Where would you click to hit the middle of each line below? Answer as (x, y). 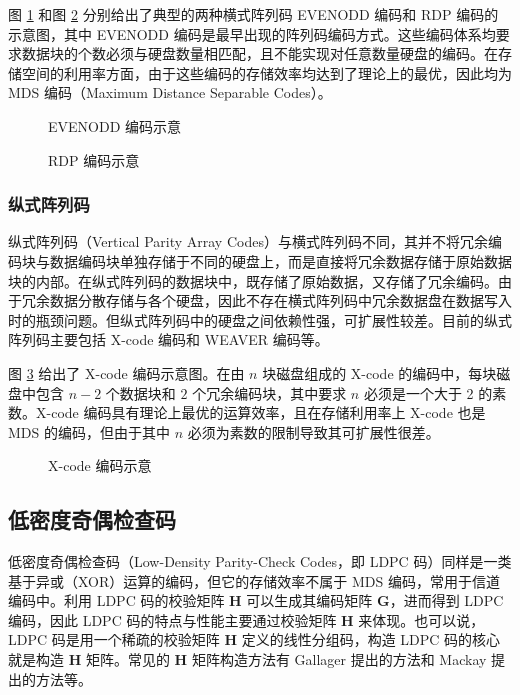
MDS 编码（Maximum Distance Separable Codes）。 (170, 92)
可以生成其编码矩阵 (309, 600)
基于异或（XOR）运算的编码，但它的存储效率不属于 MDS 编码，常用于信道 (254, 580)
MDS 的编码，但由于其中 (89, 431)
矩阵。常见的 (127, 659)
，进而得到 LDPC (446, 600)
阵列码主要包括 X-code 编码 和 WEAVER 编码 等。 (168, 339)
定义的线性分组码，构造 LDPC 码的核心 (371, 639)
